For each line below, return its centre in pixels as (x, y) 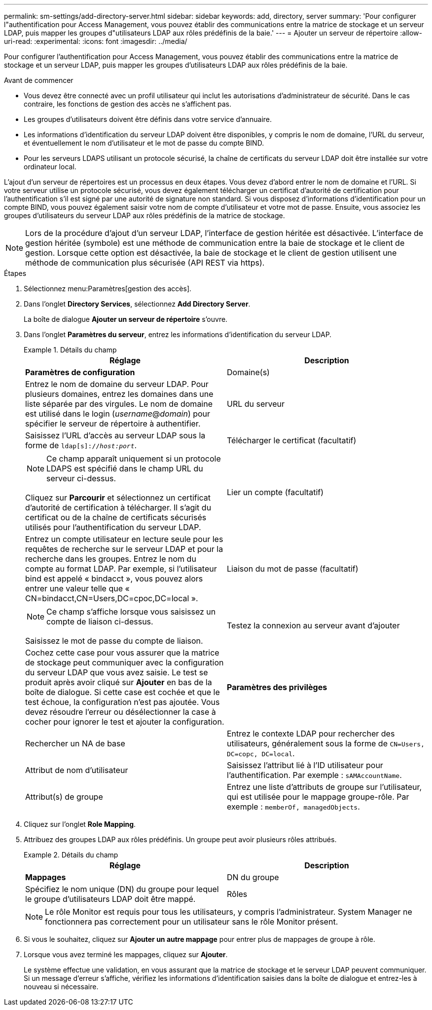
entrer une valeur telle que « (77, 588)
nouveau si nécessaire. (61, 987)
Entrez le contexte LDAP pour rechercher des (311, 734)
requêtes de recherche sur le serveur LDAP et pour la (124, 549)
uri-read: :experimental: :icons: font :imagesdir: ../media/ (96, 41)
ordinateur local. (50, 167)
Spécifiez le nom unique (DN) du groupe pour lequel (122, 889)
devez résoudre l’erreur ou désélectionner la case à (121, 712)
